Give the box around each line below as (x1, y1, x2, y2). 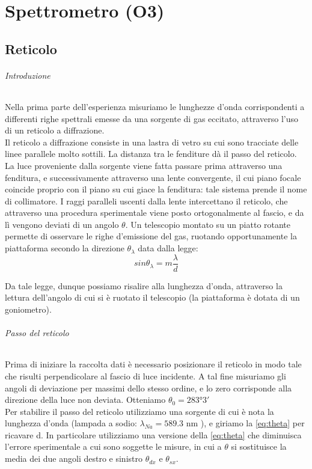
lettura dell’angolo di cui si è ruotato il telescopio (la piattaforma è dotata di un (5, 291, 300, 304)
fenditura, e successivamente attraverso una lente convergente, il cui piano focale (5, 171, 301, 183)
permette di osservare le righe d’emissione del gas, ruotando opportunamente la (5, 230, 297, 242)
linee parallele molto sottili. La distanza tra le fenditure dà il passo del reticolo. (5, 147, 297, 160)
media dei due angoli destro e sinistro (5, 452, 142, 465)
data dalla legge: (138, 242, 198, 254)
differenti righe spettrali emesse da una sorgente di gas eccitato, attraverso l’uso (5, 112, 298, 124)
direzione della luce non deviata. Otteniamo (5, 393, 166, 406)
